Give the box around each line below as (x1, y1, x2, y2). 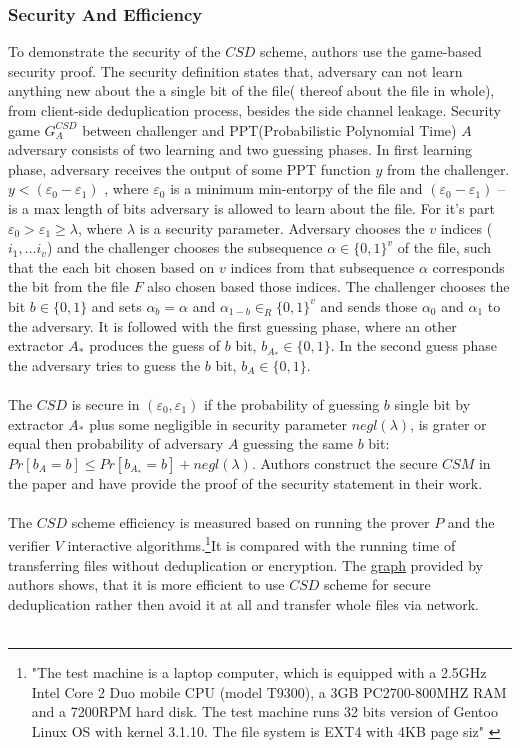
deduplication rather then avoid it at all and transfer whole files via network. (8, 593, 479, 614)
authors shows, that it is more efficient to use (8, 574, 285, 595)
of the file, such (397, 237, 492, 258)
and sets (91, 295, 142, 316)
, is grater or (410, 413, 487, 434)
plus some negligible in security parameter (89, 413, 347, 434)
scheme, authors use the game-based (260, 41, 482, 62)
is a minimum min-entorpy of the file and (170, 178, 423, 199)
